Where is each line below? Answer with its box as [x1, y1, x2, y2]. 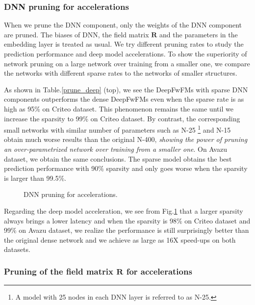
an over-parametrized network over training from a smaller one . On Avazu [4, 144, 227, 154]
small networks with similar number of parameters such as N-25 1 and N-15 [4, 123, 231, 135]
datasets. [4, 244, 30, 254]
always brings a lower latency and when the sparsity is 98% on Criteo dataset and [4, 215, 251, 225]
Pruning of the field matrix [4, 265, 113, 277]
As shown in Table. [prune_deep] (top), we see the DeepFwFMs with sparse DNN [4, 84, 248, 94]
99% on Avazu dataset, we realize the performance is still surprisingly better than [4, 225, 249, 235]
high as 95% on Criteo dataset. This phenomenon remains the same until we [4, 103, 233, 113]
